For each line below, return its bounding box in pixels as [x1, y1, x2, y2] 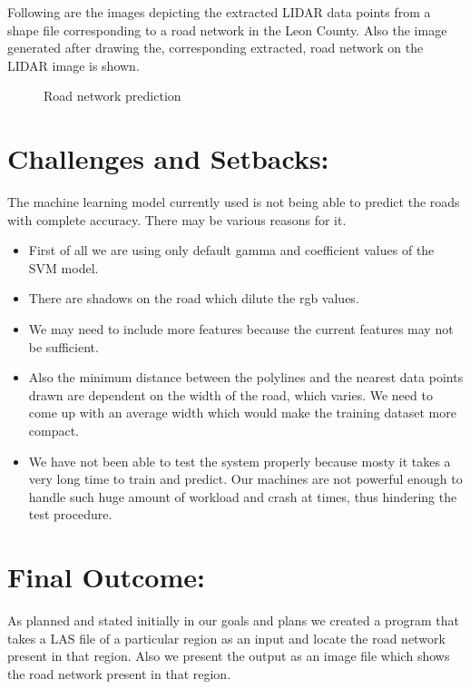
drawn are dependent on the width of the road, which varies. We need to [28, 385, 433, 404]
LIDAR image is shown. [7, 55, 140, 74]
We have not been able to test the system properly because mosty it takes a [28, 451, 451, 470]
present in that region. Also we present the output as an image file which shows [7, 646, 450, 665]
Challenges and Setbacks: [7, 140, 329, 177]
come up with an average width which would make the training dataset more [28, 403, 456, 422]
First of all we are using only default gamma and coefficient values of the [28, 241, 435, 260]
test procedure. [28, 505, 113, 524]
